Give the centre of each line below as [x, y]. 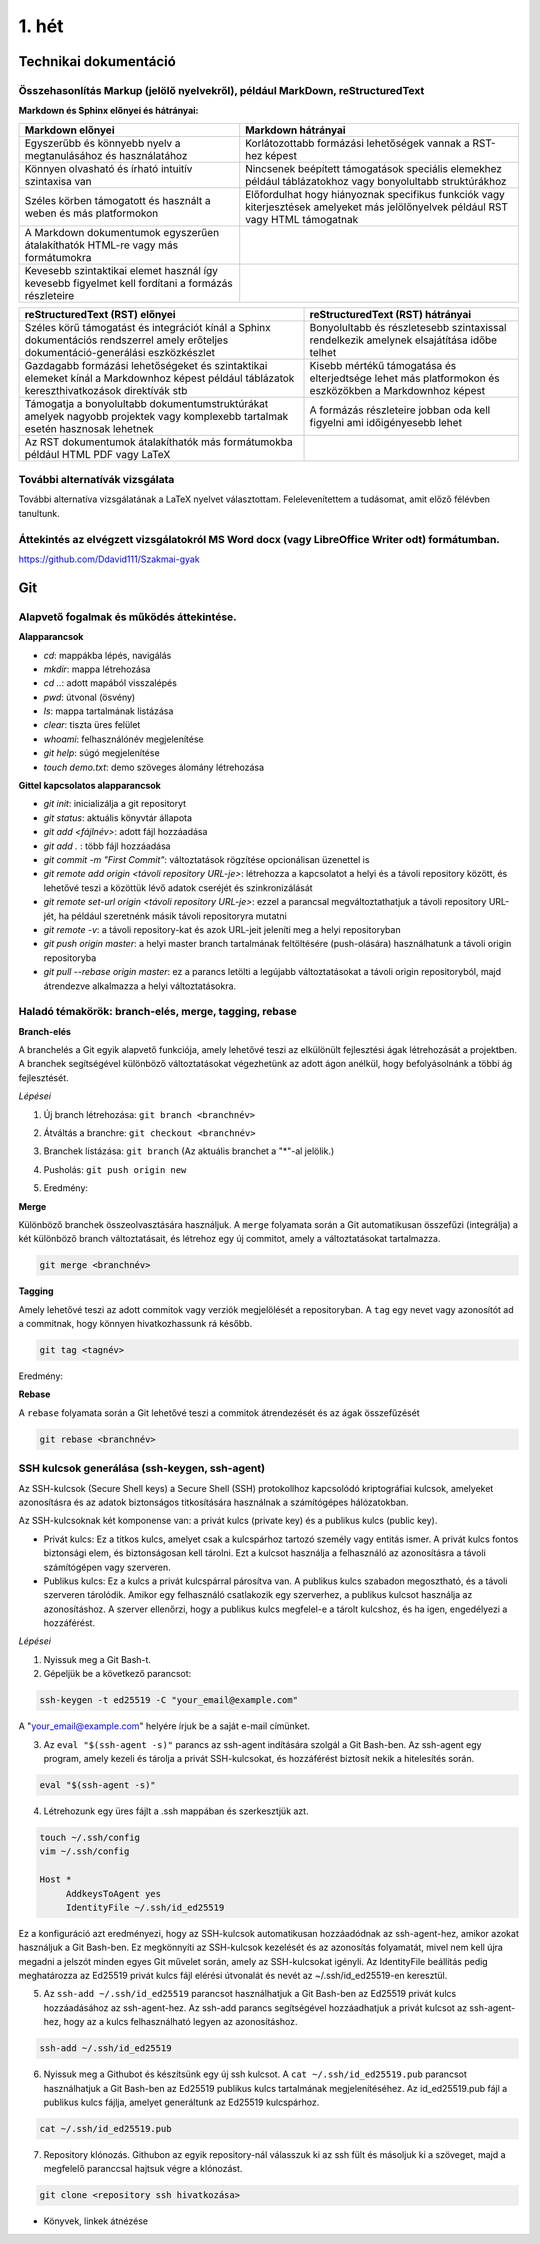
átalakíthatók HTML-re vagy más [101, 245]
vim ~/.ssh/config [84, 1851]
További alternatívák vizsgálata [96, 480]
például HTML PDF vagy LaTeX [97, 454]
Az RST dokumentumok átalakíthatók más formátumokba [159, 442]
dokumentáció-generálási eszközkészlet [119, 352]
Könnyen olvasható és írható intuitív [108, 168]
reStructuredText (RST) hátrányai [390, 314]
